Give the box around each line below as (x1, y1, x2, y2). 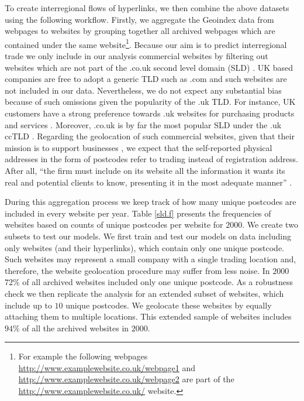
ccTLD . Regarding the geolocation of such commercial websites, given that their (5, 130, 295, 142)
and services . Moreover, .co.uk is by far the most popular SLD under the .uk (5, 118, 282, 131)
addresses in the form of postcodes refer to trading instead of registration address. (5, 153, 298, 165)
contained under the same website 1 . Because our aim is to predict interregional (5, 36, 287, 50)
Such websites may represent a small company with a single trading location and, (5, 253, 296, 265)
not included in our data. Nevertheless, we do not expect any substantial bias (5, 84, 282, 96)
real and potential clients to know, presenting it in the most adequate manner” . (5, 176, 292, 188)
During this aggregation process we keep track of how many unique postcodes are (5, 196, 296, 208)
